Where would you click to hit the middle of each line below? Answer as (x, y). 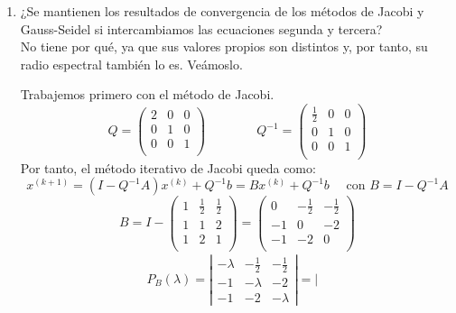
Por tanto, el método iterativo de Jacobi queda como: (168, 167)
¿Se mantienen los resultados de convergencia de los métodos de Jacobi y (222, 11)
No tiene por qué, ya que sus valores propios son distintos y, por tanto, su (224, 46)
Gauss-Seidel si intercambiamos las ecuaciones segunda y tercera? (201, 28)
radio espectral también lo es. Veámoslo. (131, 64)
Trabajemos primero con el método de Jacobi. (147, 94)
